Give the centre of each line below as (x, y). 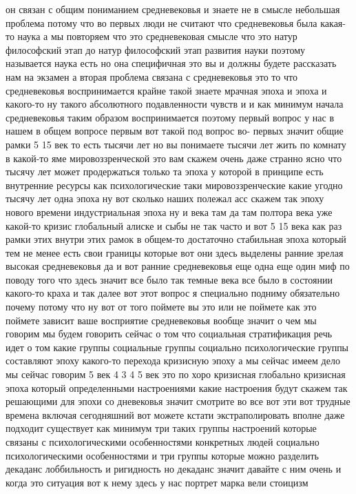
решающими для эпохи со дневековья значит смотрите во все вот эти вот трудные (178, 401)
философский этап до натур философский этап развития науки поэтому (156, 49)
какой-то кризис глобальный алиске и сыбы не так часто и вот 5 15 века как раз (174, 225)
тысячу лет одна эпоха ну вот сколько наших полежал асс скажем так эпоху (165, 198)
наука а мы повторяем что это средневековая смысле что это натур (157, 36)
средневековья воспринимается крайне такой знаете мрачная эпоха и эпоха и (166, 90)
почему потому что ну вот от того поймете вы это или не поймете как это (161, 307)
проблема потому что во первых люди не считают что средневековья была (161, 22)
